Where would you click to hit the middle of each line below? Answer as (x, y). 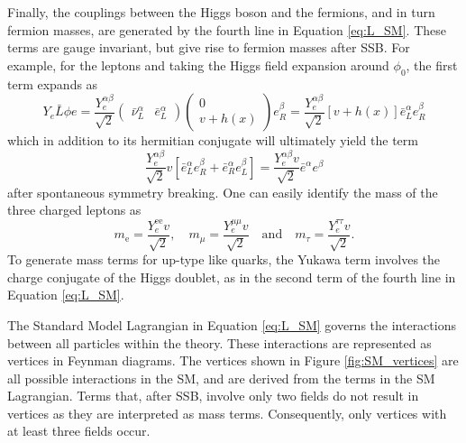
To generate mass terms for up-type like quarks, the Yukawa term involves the (224, 259)
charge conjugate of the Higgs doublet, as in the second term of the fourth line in (232, 277)
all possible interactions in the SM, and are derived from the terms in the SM (221, 378)
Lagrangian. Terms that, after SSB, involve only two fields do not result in (213, 396)
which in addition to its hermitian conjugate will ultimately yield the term (213, 140)
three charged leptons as (74, 210)
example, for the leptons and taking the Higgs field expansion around (198, 65)
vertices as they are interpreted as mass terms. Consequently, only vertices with (227, 413)
